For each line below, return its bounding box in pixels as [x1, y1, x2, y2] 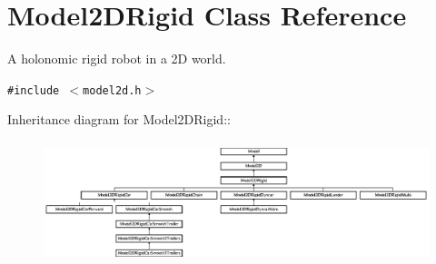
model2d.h [83, 83, 142, 97]
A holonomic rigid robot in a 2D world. [7, 49, 226, 68]
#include [7, 83, 60, 97]
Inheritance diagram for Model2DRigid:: [7, 110, 231, 129]
